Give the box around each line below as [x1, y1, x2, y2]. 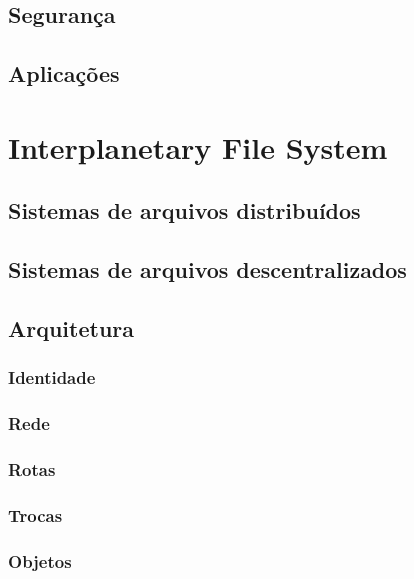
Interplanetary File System [8, 126, 388, 167]
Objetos [8, 548, 72, 573]
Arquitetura [8, 312, 135, 343]
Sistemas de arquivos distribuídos [8, 195, 361, 226]
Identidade [8, 365, 96, 390]
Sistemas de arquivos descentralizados [8, 254, 407, 285]
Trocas [8, 502, 63, 527]
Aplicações [8, 58, 120, 89]
